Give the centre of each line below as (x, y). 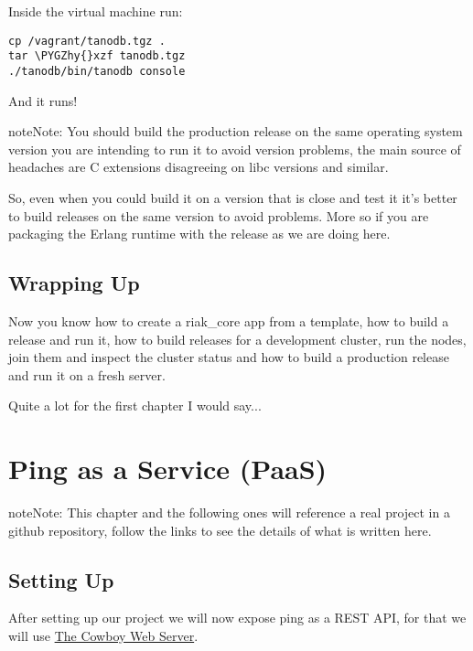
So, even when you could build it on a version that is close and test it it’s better (233, 197)
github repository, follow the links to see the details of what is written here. (220, 530)
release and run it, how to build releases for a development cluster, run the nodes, (237, 339)
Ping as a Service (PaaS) (168, 469)
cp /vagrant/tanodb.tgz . (87, 41)
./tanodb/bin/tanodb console (97, 71)
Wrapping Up (74, 283)
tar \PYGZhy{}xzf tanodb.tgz (97, 56)
